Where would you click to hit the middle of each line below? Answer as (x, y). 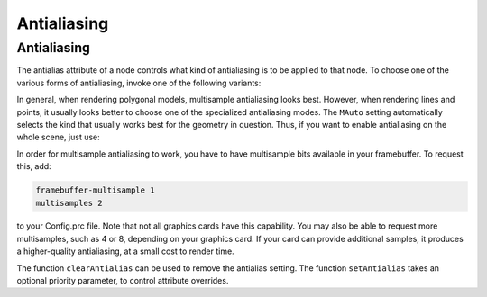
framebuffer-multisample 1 (95, 190)
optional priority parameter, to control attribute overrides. (123, 281)
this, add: (34, 166)
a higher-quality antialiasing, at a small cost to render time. (125, 251)
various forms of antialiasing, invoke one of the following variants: (139, 83)
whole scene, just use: (59, 137)
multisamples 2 (69, 203)
